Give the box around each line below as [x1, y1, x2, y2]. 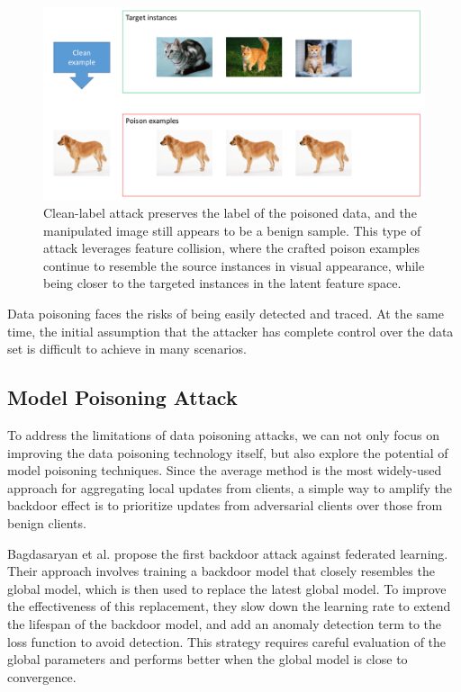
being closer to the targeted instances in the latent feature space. [43, 274, 402, 292]
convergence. [7, 667, 77, 686]
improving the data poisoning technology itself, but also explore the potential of [7, 443, 448, 462]
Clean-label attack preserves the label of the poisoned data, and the [43, 203, 417, 222]
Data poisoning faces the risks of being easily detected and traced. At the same [7, 304, 444, 323]
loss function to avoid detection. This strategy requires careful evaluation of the [7, 632, 447, 651]
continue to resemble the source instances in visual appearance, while [43, 256, 425, 274]
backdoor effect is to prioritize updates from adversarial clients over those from [7, 496, 443, 515]
